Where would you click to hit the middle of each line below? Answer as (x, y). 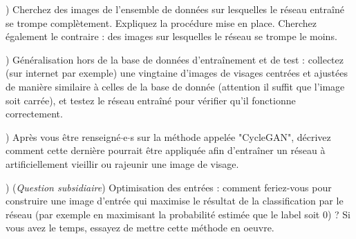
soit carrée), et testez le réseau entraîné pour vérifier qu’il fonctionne (151, 100)
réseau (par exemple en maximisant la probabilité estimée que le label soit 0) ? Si (178, 214)
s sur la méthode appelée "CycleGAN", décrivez (231, 136)
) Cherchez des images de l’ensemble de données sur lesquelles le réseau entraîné (175, 9)
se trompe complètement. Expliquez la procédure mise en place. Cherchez (161, 22)
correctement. (34, 114)
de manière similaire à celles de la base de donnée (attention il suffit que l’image (175, 86)
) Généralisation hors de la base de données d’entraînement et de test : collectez (175, 59)
